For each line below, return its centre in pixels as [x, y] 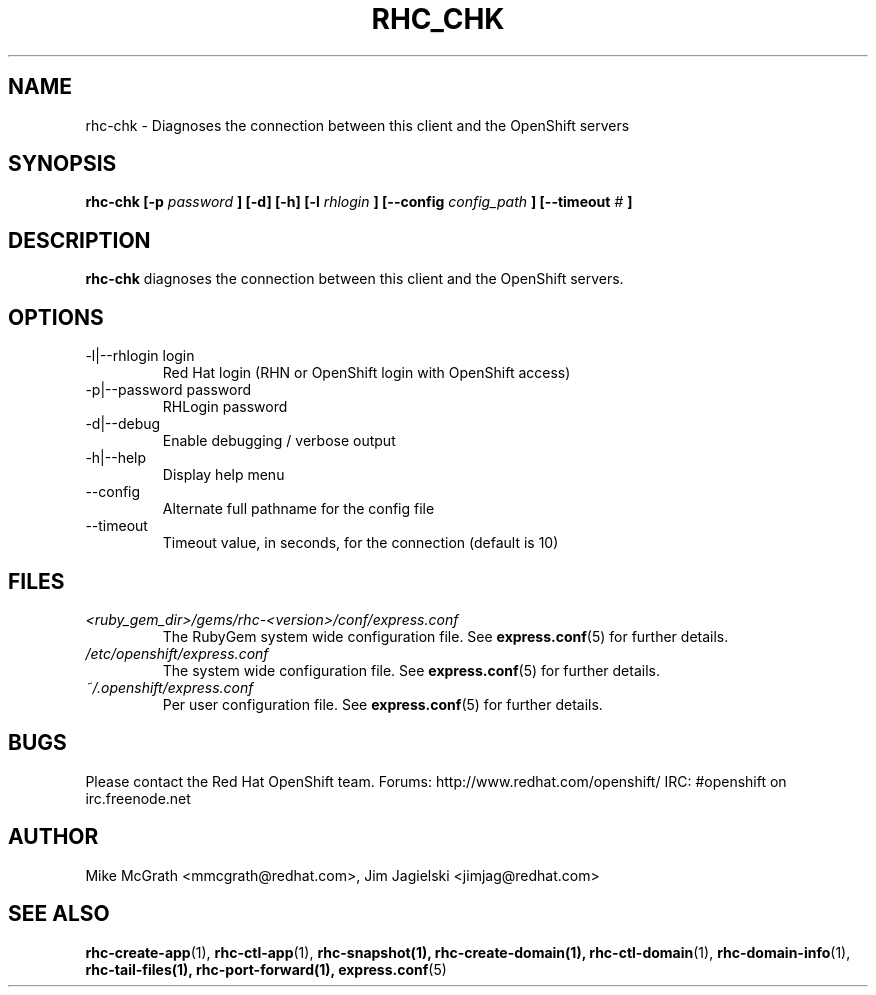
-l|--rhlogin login [140, 356]
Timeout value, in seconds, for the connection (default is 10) [360, 543]
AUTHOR [53, 837]
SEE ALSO [59, 914]
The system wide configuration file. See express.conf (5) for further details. [411, 670]
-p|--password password [168, 390]
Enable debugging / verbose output [279, 441]
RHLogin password [225, 407]
